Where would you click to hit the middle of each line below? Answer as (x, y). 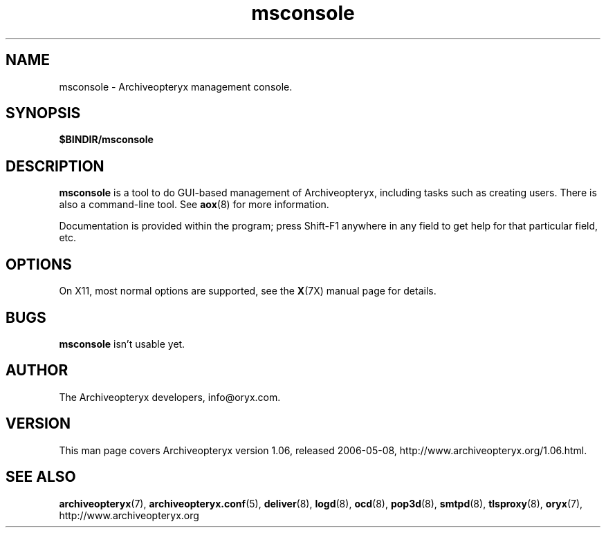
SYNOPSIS (43, 113)
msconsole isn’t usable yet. (122, 344)
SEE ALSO (41, 477)
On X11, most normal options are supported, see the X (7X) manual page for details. (248, 291)
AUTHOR (37, 371)
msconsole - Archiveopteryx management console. (176, 86)
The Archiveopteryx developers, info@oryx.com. (170, 397)
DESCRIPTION (55, 166)
